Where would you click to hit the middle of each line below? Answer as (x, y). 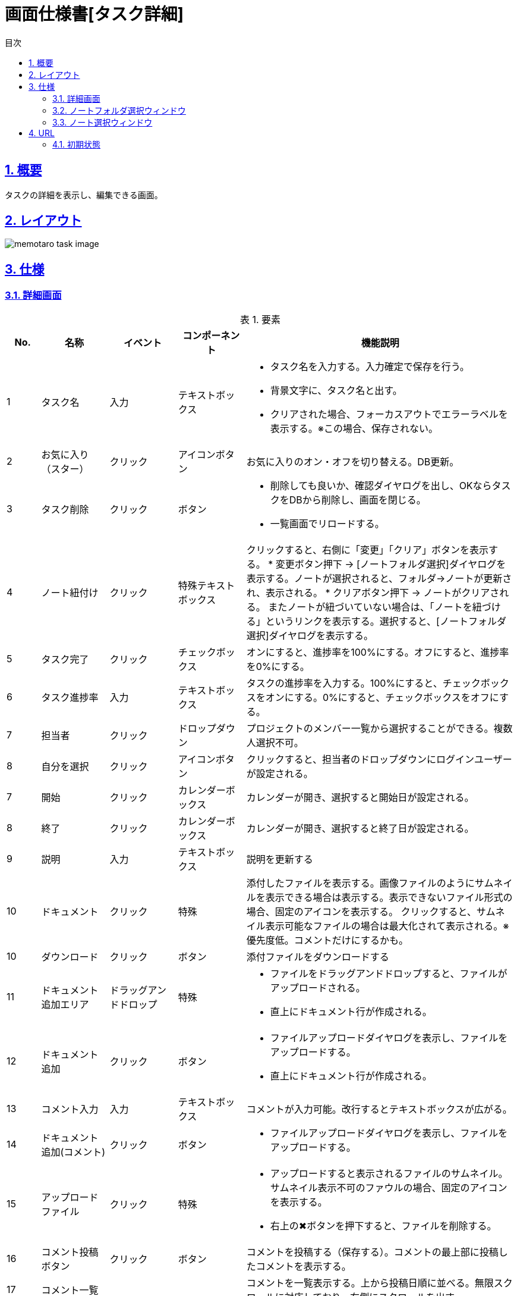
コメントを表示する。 (303, 1266)
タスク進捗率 (70, 697)
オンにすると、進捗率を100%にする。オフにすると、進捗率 (378, 652)
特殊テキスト (207, 585)
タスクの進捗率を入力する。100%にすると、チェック (363, 683)
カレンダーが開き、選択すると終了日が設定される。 (360, 828)
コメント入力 (70, 1109)
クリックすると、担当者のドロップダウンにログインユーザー (379, 759)
